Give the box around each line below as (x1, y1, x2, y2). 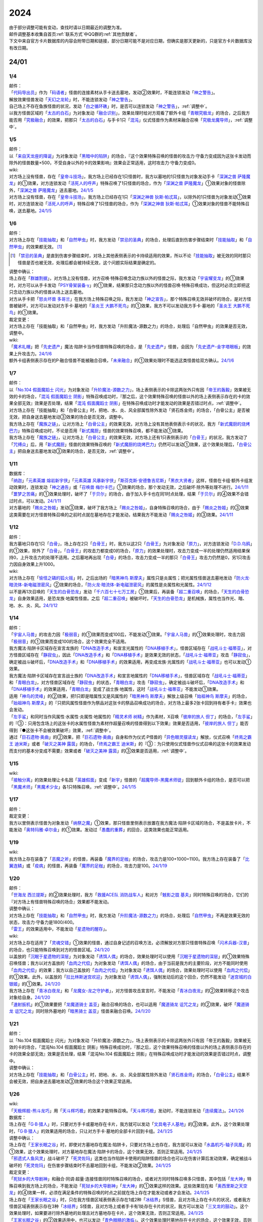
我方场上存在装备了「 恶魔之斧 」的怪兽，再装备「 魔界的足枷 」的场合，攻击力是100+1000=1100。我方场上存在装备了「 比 (9, 856, 250, 862)
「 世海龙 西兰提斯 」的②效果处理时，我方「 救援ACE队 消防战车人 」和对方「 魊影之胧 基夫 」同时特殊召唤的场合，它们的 (9, 892, 249, 898)
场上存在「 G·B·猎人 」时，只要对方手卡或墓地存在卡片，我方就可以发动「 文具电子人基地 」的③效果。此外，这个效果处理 (9, 1121, 250, 1127)
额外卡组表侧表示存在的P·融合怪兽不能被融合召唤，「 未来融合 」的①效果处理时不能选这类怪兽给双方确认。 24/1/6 (9, 357, 234, 364)
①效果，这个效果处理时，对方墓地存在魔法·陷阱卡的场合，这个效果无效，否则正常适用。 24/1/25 (9, 1149, 202, 1155)
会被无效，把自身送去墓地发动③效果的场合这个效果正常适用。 (9, 1078, 135, 1084)
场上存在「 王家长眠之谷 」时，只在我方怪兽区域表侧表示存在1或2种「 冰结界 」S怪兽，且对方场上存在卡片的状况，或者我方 (9, 1197, 251, 1202)
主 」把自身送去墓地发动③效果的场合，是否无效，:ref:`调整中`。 (9, 448, 137, 454)
